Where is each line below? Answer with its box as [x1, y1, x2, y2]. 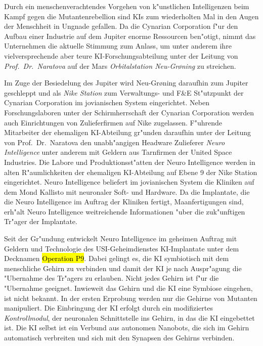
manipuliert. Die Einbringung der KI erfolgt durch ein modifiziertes [4, 302, 213, 313]
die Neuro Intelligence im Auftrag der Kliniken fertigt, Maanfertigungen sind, [4, 196, 244, 207]
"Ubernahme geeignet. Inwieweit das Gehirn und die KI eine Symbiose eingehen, [4, 283, 253, 293]
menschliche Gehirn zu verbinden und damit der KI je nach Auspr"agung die [4, 263, 242, 273]
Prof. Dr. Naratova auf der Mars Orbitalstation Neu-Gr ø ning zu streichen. [4, 60, 236, 71]
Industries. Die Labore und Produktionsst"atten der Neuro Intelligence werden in [4, 156, 255, 167]
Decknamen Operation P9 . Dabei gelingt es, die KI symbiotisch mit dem [4, 253, 229, 264]
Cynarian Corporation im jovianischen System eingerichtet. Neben [4, 97, 209, 108]
